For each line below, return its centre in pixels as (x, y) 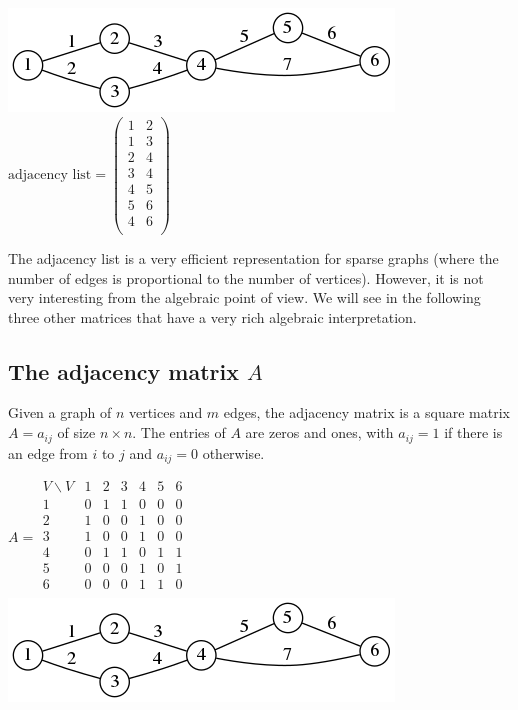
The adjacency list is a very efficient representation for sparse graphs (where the (253, 257)
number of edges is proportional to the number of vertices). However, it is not (246, 277)
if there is (473, 432)
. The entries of (179, 432)
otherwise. (233, 452)
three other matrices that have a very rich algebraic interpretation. (212, 316)
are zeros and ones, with (319, 432)
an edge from (48, 452)
